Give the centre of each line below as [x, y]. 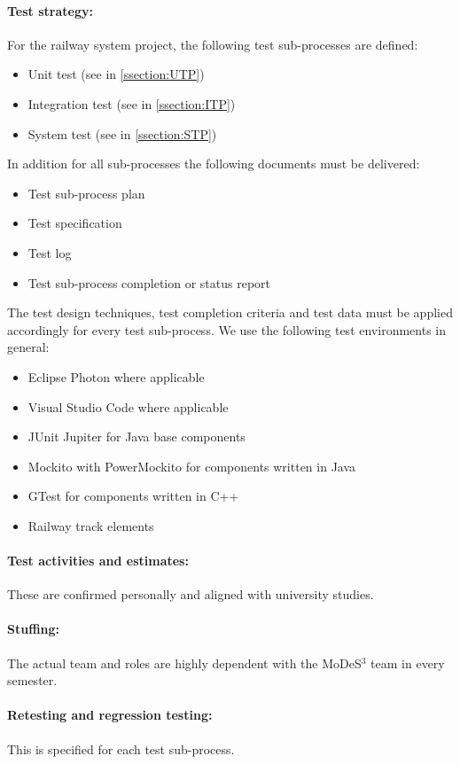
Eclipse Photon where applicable [116, 376]
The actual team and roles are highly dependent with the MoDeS [184, 663]
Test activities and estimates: [98, 561]
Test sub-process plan [86, 193]
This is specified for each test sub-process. [121, 748]
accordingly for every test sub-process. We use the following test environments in [226, 329]
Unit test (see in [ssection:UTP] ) [116, 74]
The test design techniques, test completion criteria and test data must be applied [230, 312]
